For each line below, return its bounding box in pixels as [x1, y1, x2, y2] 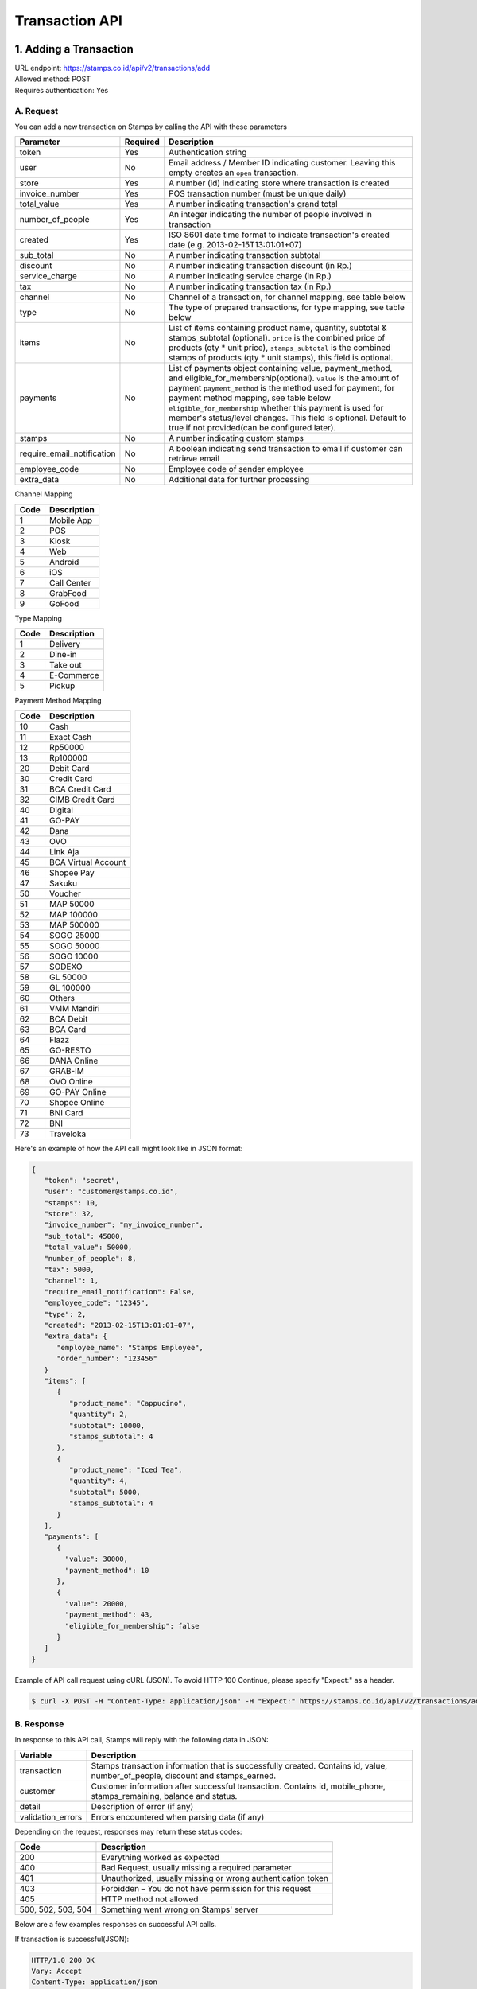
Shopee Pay [48, 867, 95, 878]
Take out [48, 660, 83, 671]
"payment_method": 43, [64, 1610, 154, 1619]
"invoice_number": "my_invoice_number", [44, 1220, 204, 1229]
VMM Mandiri [48, 1002, 100, 1014]
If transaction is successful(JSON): [14, 1934, 130, 1944]
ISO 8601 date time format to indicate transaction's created [168, 229, 390, 240]
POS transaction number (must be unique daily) [168, 188, 347, 199]
